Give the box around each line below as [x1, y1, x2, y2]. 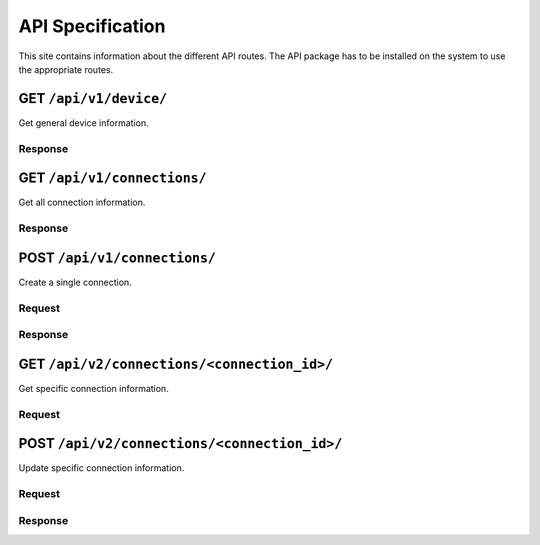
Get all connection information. [18, 196, 146, 209]
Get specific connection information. [18, 382, 169, 394]
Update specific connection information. [18, 462, 185, 474]
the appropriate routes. [18, 63, 114, 75]
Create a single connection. [18, 276, 132, 288]
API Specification [18, 15, 166, 37]
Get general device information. [18, 116, 149, 129]
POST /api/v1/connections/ [18, 249, 217, 266]
